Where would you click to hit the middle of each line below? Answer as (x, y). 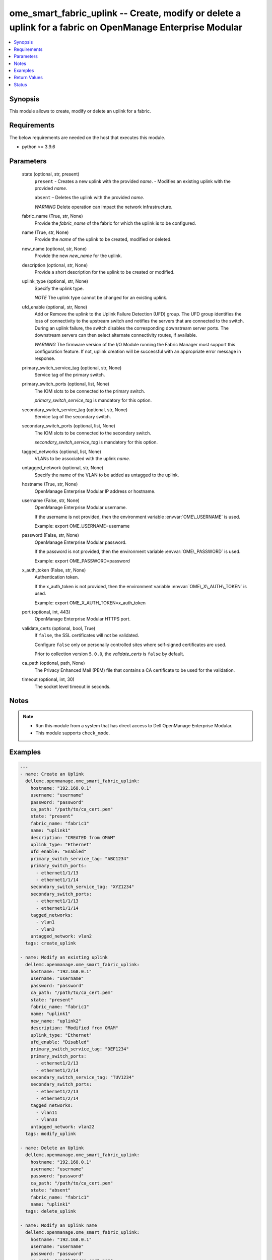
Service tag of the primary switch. (70, 375)
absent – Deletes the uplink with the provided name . (89, 198)
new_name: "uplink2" (56, 1021)
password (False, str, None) (50, 535)
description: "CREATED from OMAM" (73, 837)
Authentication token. (57, 577)
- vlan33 (47, 1120)
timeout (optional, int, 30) (48, 679)
